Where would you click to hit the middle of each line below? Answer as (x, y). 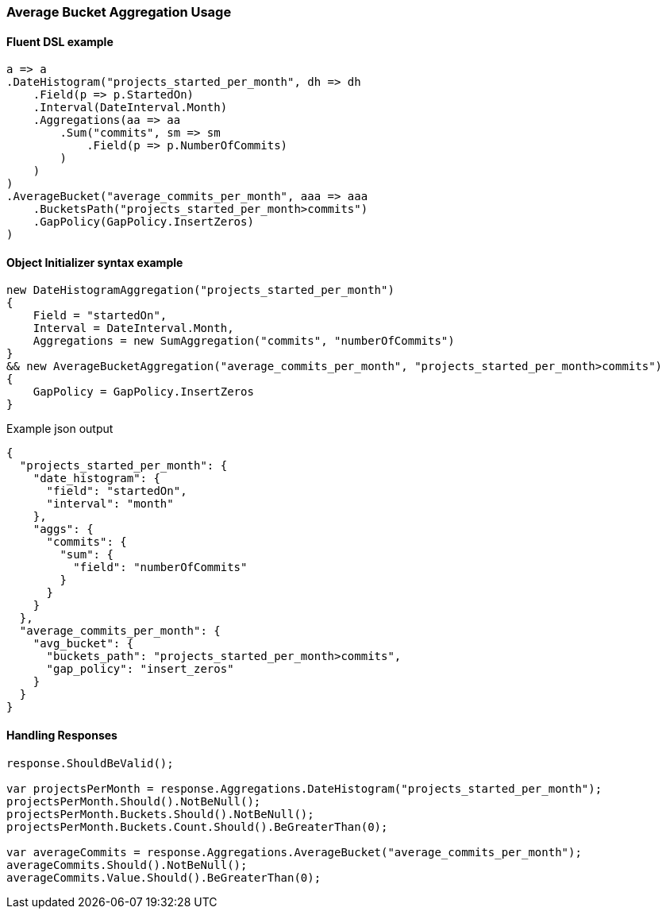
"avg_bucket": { (83, 644)
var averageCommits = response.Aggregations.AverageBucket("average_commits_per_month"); (294, 852)
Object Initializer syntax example (95, 262)
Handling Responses (62, 735)
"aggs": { (63, 529)
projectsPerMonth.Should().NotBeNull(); (134, 801)
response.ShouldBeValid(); (90, 763)
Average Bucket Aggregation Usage (119, 12)
